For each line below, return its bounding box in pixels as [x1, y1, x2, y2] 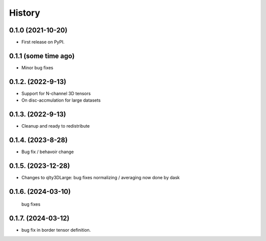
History [9, 7, 40, 18]
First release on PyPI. [21, 39, 65, 45]
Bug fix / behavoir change [21, 149, 74, 155]
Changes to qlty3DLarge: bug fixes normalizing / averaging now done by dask [21, 174, 180, 180]
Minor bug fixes [21, 64, 54, 71]
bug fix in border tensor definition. [21, 227, 91, 233]
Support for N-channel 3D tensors [21, 90, 91, 96]
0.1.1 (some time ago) [9, 52, 75, 60]
